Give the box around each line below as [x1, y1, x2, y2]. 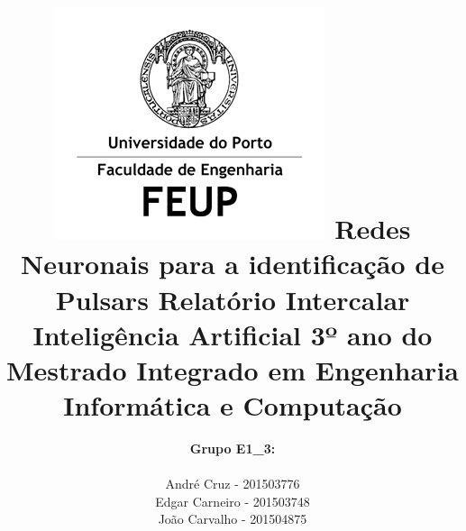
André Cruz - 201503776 [165, 474, 300, 493]
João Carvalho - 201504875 [158, 509, 307, 528]
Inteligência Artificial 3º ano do [32, 316, 433, 352]
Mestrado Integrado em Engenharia [6, 351, 459, 388]
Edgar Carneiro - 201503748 [155, 491, 310, 510]
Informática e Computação [63, 387, 402, 424]
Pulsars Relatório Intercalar [55, 280, 410, 317]
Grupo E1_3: [189, 439, 276, 458]
